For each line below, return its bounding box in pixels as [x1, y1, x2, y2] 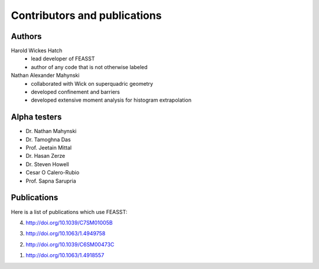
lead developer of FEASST [31, 55, 95, 62]
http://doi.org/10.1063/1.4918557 [25, 252, 105, 259]
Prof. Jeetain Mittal [25, 144, 72, 151]
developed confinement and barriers [31, 89, 121, 96]
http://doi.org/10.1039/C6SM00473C [25, 241, 115, 248]
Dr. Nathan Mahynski [25, 128, 77, 135]
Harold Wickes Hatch [11, 47, 63, 54]
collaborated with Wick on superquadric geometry [31, 80, 154, 87]
